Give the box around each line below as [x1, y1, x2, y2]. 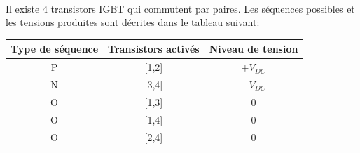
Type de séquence [11, 41, 99, 56]
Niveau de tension [209, 41, 298, 56]
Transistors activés [108, 41, 200, 56]
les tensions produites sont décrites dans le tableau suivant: [6, 15, 260, 29]
